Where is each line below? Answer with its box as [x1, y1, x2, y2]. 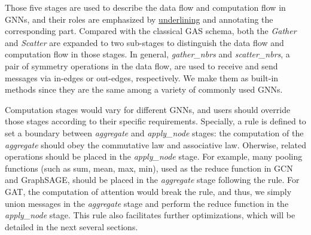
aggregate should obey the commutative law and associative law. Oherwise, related [5, 138, 306, 151]
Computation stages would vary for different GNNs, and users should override [5, 103, 291, 115]
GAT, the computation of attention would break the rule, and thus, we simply [5, 185, 292, 197]
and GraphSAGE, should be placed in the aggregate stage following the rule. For [5, 173, 300, 186]
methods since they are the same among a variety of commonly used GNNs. [5, 83, 283, 96]
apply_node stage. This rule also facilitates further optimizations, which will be [5, 209, 295, 221]
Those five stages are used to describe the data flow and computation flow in [5, 1, 286, 13]
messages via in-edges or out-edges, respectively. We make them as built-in [5, 71, 279, 84]
